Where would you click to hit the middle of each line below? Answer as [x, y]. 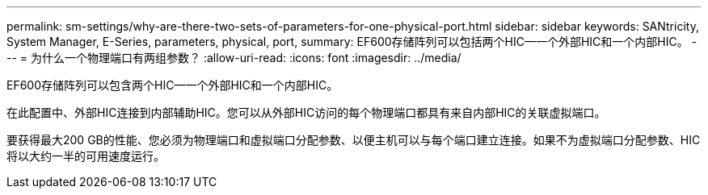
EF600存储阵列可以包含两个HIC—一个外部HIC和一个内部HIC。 [173, 85]
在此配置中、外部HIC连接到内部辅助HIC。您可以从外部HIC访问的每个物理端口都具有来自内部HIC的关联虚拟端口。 [306, 112]
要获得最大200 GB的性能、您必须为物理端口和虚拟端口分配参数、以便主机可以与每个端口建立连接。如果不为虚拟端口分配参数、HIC [354, 140]
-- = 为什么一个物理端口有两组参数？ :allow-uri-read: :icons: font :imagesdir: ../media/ [234, 58]
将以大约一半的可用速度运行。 [86, 156]
